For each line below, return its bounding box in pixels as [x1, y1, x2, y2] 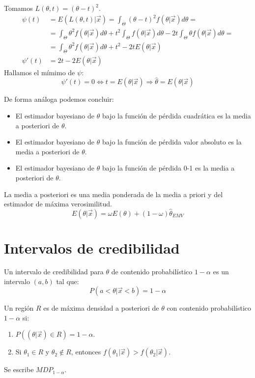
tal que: [56, 276, 79, 286]
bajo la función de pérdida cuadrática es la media [102, 111, 251, 121]
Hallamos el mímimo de [4, 67, 75, 77]
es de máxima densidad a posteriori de [43, 303, 159, 313]
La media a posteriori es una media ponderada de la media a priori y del [4, 189, 223, 199]
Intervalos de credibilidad [4, 238, 180, 258]
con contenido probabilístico [167, 303, 252, 313]
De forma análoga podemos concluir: [4, 94, 114, 104]
